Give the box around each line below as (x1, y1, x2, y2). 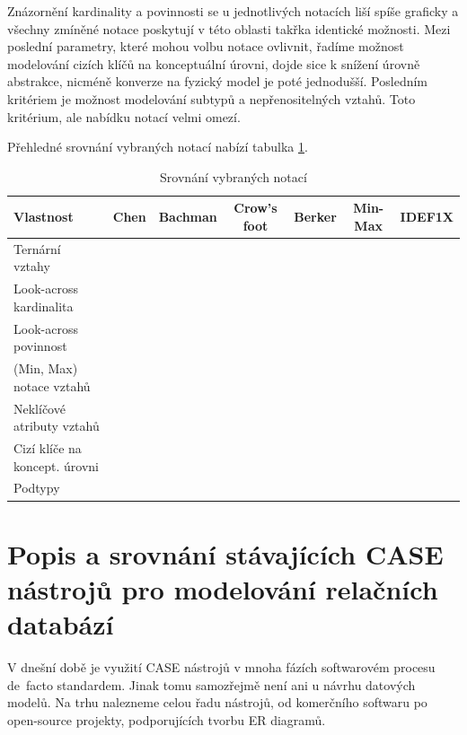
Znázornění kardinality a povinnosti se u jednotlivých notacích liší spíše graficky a (7, 2, 459, 20)
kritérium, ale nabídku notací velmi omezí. (7, 107, 241, 126)
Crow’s (233, 198, 278, 217)
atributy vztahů (13, 416, 100, 435)
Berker (294, 207, 337, 226)
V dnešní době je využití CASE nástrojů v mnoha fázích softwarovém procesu (7, 658, 436, 676)
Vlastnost (13, 207, 74, 226)
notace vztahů (13, 376, 91, 395)
